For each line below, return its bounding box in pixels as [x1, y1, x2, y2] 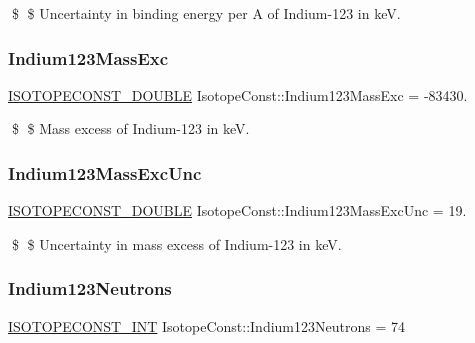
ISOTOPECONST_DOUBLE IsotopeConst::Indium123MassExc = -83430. [8, 84, 468, 105]
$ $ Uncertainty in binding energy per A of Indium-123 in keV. [11, 3, 401, 23]
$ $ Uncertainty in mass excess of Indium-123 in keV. [11, 233, 342, 254]
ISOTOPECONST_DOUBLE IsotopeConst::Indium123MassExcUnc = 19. [8, 200, 467, 221]
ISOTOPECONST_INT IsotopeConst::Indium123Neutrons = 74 [8, 315, 405, 336]
